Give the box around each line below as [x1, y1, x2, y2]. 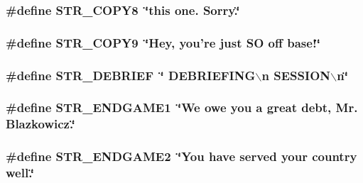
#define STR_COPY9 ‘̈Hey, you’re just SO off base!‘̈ [6, 33, 320, 51]
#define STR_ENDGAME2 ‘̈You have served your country [6, 148, 357, 165]
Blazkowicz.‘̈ [6, 115, 75, 133]
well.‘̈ [6, 164, 34, 182]
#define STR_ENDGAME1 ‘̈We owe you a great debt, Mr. [6, 99, 358, 116]
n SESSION [261, 66, 330, 84]
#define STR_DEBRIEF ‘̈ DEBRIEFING [6, 66, 256, 84]
